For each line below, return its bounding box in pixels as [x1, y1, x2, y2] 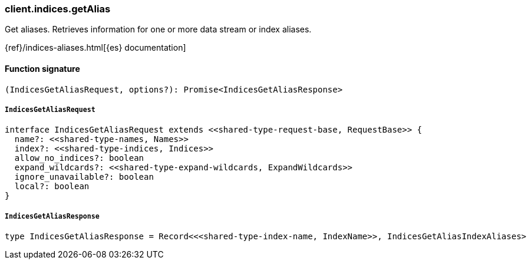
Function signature [5, 63, 80, 74]
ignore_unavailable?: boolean [14, 172, 154, 182]
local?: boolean [14, 181, 90, 192]
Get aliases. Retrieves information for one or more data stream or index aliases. [5, 24, 312, 35]
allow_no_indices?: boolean [14, 153, 144, 163]
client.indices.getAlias [5, 3, 111, 15]
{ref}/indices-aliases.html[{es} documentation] [5, 42, 186, 53]
